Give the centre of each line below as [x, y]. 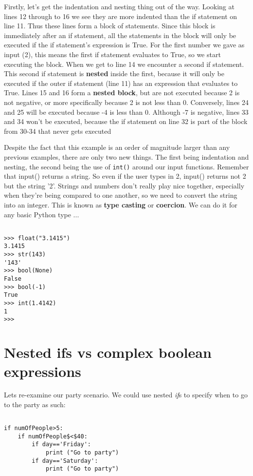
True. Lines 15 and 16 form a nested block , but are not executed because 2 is [122, 93]
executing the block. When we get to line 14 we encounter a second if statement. [124, 64]
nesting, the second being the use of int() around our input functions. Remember [126, 166]
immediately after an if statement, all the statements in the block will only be [120, 35]
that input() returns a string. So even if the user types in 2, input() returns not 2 [125, 176]
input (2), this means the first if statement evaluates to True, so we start [112, 54]
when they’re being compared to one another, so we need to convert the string [121, 195]
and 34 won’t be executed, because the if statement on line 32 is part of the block [126, 121]
